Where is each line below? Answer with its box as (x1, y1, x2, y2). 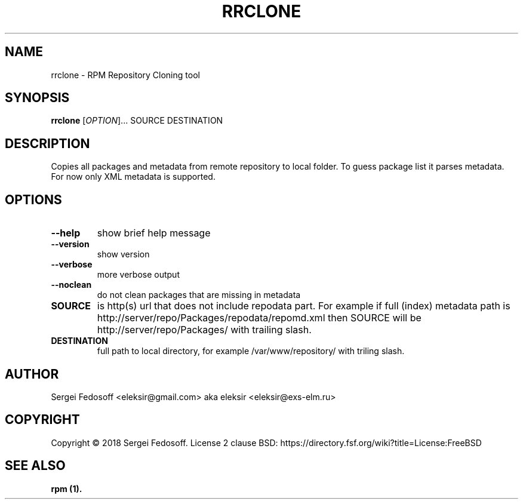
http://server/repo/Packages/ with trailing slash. (97, 324, 312, 336)
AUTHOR (5, 366, 59, 382)
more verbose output (97, 269, 180, 280)
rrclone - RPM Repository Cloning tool (51, 69, 200, 80)
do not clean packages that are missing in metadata (97, 290, 301, 300)
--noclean (51, 279, 92, 290)
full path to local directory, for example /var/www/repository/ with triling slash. (97, 346, 405, 357)
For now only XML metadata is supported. (51, 171, 216, 182)
